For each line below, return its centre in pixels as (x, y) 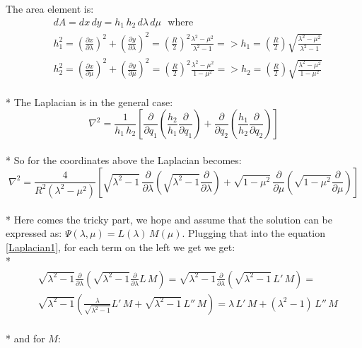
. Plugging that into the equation (253, 233)
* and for (25, 338)
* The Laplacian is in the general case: (89, 101)
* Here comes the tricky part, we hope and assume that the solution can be (169, 219)
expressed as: (34, 233)
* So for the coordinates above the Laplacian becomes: (124, 159)
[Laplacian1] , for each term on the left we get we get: (121, 246)
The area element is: (50, 8)
